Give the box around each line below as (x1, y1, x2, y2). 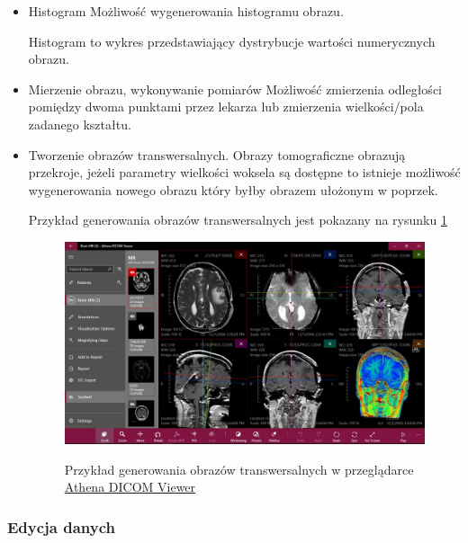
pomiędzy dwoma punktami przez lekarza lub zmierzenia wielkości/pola (28, 97, 424, 116)
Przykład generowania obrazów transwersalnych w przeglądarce (64, 459, 414, 478)
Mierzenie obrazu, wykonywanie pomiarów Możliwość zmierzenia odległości (28, 79, 442, 98)
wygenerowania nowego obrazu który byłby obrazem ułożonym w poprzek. (28, 180, 438, 199)
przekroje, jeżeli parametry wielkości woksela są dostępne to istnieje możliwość (28, 163, 461, 182)
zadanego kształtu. (28, 114, 131, 133)
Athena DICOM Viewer (64, 477, 196, 496)
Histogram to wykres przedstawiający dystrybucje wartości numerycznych (28, 31, 436, 50)
